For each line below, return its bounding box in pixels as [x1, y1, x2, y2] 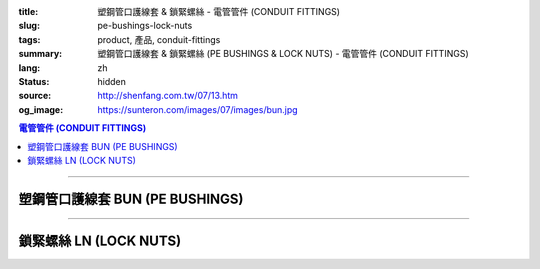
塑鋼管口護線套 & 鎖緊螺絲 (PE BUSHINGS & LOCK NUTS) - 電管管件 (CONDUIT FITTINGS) [97, 48, 469, 60]
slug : [18, 20, 40, 32]
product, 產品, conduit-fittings [97, 33, 221, 45]
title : [18, 6, 39, 17]
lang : [18, 61, 41, 74]
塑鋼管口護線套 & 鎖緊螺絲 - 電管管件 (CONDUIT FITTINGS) [97, 6, 340, 17]
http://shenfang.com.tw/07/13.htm [97, 90, 239, 102]
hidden [97, 75, 127, 87]
